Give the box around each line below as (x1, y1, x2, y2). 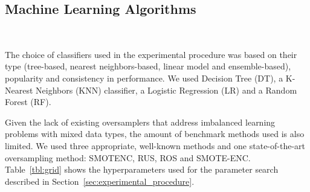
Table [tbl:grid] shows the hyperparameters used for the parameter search (5, 163, 279, 176)
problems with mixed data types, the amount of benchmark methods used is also (5, 127, 305, 140)
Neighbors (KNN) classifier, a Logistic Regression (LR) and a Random (36, 83, 297, 96)
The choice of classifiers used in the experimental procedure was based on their (5, 48, 297, 60)
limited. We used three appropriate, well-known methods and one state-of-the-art (5, 139, 305, 152)
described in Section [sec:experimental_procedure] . (5, 174, 195, 187)
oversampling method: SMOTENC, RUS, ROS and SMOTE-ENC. (5, 151, 251, 164)
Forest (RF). (5, 95, 51, 108)
